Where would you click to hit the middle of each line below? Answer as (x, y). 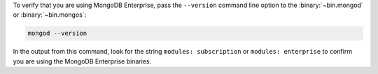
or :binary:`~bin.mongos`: (50, 15)
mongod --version (57, 34)
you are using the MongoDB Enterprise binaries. (82, 61)
